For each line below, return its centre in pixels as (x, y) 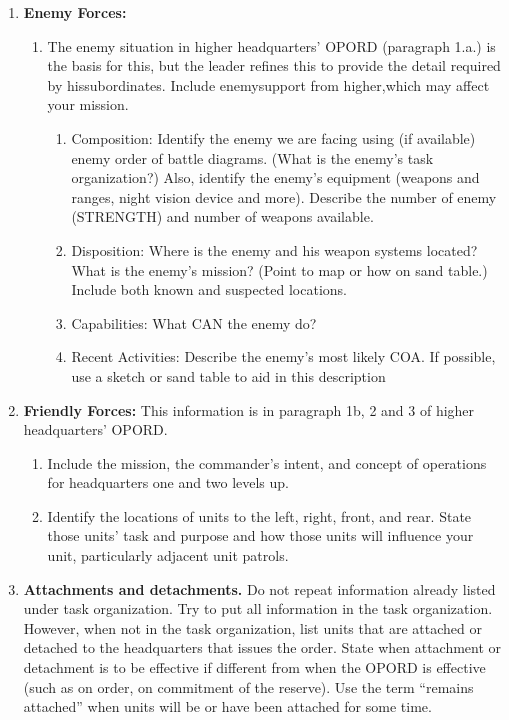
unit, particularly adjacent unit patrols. (168, 555)
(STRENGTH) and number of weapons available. (222, 216)
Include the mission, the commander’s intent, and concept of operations (267, 462)
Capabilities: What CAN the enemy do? (194, 322)
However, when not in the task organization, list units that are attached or (252, 627)
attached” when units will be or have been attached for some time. (227, 706)
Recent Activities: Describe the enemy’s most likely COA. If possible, (283, 356)
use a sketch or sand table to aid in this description (228, 375)
